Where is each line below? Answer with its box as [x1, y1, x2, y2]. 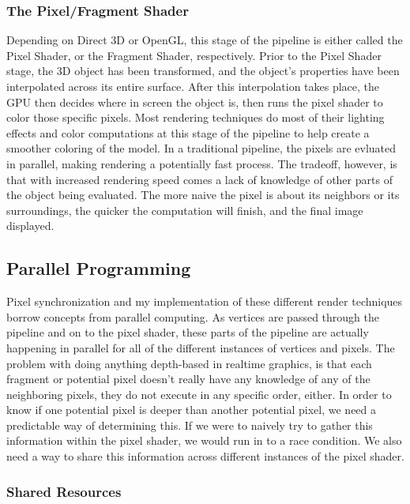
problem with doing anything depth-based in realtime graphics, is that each [6, 355, 372, 371]
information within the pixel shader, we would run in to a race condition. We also [6, 432, 402, 449]
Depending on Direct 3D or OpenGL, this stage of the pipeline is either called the [6, 32, 403, 48]
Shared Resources [6, 481, 122, 501]
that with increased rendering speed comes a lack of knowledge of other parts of [6, 171, 393, 187]
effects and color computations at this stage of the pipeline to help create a [6, 124, 370, 141]
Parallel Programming [6, 256, 191, 280]
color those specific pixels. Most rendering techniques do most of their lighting [6, 109, 385, 126]
